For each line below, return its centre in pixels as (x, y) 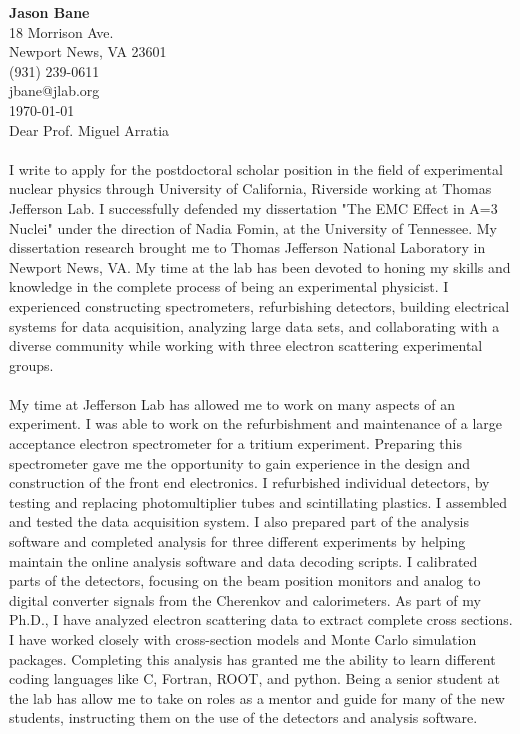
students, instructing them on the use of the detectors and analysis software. (243, 717)
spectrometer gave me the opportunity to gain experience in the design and (240, 462)
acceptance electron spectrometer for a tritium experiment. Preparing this (235, 443)
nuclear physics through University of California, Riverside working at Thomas (250, 188)
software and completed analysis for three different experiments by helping (237, 541)
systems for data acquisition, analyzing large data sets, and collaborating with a (254, 325)
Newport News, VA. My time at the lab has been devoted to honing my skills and (260, 266)
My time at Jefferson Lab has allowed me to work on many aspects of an (232, 403)
